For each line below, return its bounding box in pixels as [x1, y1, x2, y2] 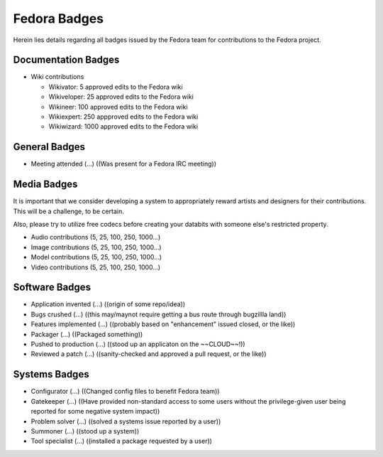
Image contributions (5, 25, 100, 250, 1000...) [30, 242, 162, 252]
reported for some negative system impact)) [30, 407, 160, 416]
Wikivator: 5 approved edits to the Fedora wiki [48, 82, 184, 91]
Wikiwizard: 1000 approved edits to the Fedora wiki [48, 122, 199, 131]
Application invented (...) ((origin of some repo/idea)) [30, 300, 186, 308]
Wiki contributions [30, 72, 84, 81]
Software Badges [13, 281, 91, 294]
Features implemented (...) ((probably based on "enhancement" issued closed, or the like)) [30, 320, 296, 328]
